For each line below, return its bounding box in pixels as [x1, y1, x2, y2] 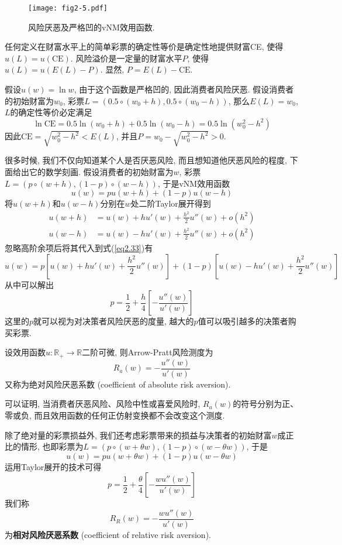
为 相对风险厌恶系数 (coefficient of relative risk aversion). [5, 529, 211, 541]
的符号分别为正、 [233, 397, 299, 410]
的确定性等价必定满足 [10, 106, 92, 118]
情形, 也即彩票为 [20, 440, 84, 453]
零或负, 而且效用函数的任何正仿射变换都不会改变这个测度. [5, 409, 225, 421]
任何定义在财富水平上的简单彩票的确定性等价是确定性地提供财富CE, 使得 [5, 40, 284, 53]
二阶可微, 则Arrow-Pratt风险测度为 [82, 346, 213, 358]
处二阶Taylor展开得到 [130, 197, 211, 210]
